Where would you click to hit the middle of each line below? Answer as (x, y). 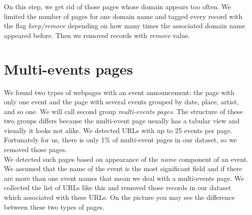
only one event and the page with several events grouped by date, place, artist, (121, 102)
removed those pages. (36, 149)
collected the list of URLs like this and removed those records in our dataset (118, 187)
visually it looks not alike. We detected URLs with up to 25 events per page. (118, 130)
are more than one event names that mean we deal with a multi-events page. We (124, 178)
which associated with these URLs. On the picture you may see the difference (119, 197)
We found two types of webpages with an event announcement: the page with (119, 92)
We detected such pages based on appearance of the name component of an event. (126, 159)
